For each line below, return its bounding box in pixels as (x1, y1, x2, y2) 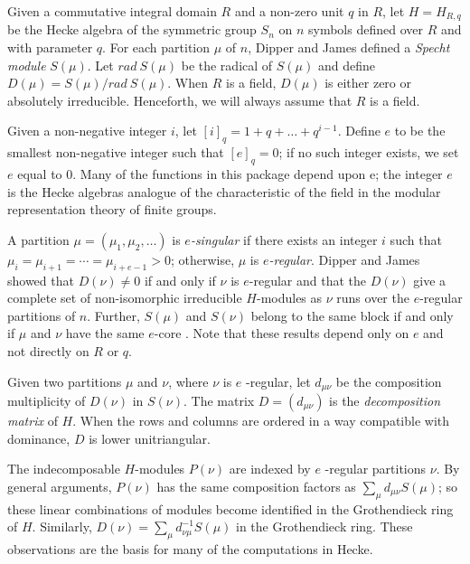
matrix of (7, 411, 58, 430)
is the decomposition (329, 391, 441, 410)
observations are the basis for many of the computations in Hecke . (7, 539, 373, 558)
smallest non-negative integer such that (7, 143, 224, 162)
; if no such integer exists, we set (278, 143, 459, 162)
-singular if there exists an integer (190, 230, 378, 249)
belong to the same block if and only (250, 305, 454, 324)
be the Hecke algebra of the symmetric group (7, 20, 257, 39)
